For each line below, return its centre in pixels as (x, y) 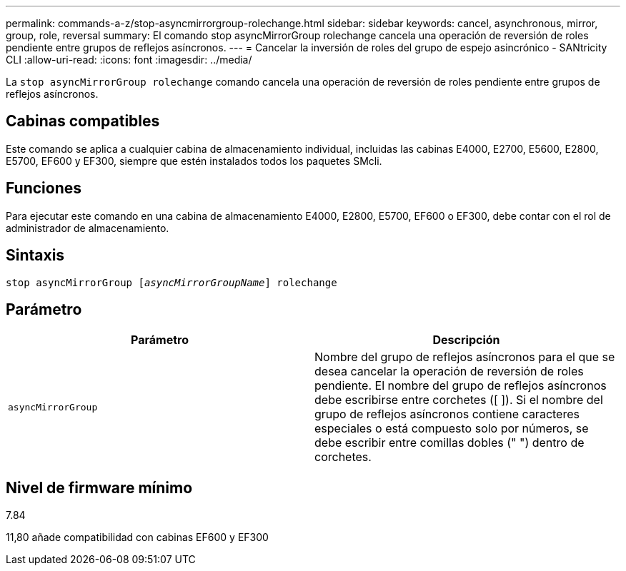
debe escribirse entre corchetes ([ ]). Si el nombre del (459, 400)
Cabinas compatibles (83, 121)
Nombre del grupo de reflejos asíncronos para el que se (465, 357)
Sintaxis (35, 256)
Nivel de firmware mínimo (99, 487)
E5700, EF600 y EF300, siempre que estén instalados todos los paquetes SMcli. (194, 161)
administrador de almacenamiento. (88, 228)
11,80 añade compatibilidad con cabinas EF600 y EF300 (137, 537)
